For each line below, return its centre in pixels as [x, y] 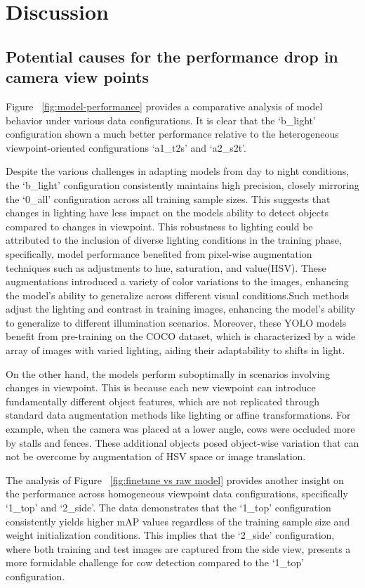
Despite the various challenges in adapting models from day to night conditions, [178, 171]
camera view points [77, 77]
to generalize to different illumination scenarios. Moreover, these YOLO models [176, 322]
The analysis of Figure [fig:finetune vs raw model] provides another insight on [175, 479]
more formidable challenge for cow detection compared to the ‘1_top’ [155, 562]
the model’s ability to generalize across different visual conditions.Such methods [178, 295]
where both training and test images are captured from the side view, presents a [178, 548]
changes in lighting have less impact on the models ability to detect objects [167, 213]
